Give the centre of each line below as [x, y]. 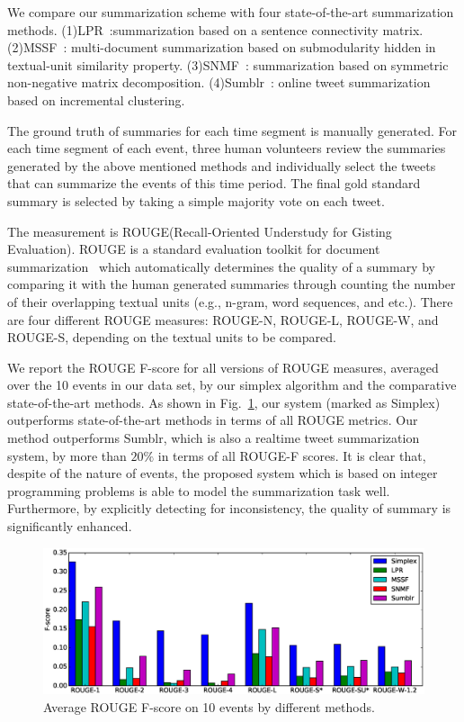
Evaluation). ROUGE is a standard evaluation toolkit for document [194, 249]
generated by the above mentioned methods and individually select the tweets [222, 165]
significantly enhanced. [70, 526]
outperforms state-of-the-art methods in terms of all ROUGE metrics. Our [213, 420]
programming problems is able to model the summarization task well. [199, 490]
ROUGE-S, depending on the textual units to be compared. [172, 337]
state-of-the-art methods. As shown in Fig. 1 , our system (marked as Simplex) [224, 402]
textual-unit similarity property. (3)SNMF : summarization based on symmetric [228, 64]
